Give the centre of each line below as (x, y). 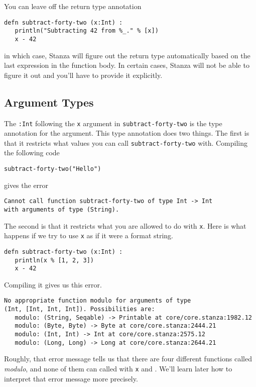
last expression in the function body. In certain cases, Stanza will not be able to (127, 65)
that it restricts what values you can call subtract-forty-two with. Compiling (126, 142)
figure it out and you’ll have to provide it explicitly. (83, 75)
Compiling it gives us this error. (53, 284)
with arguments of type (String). (62, 209)
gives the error (26, 185)
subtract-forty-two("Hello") (53, 169)
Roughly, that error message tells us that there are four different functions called (128, 359)
